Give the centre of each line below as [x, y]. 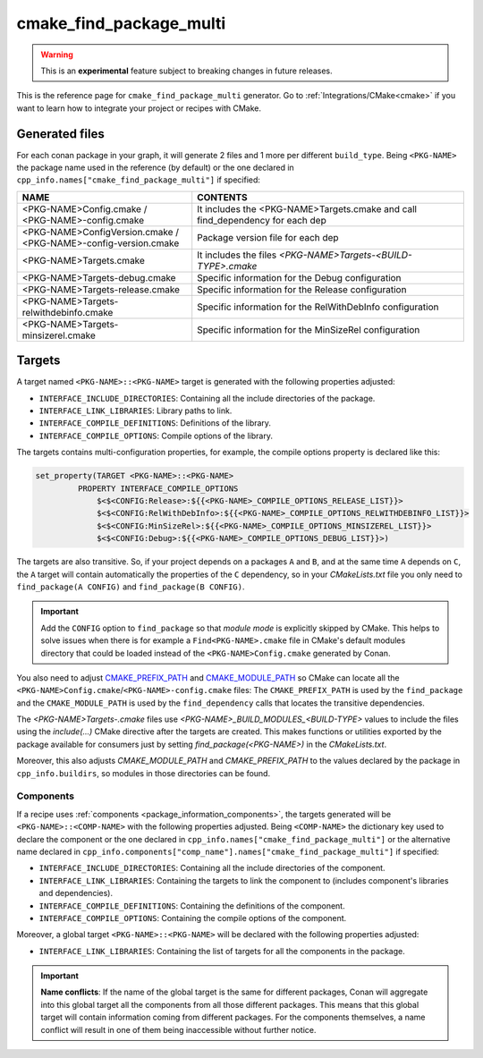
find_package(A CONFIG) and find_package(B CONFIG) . [131, 587]
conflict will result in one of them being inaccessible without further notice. [178, 1029]
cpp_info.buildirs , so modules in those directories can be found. [144, 773]
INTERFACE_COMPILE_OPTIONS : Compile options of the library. [156, 436]
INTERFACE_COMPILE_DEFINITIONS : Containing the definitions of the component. [192, 906]
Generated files [60, 134]
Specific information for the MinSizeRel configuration [309, 329]
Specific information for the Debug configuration [299, 277]
